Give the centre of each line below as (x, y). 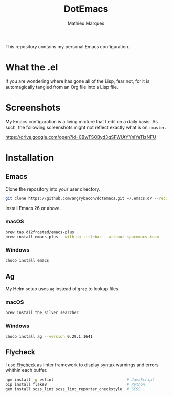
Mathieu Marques (86, 23)
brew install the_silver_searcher (42, 313)
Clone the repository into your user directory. (53, 189)
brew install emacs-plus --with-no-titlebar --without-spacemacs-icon (82, 237)
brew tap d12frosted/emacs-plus (40, 232)
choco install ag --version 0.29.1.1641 (49, 337)
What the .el (32, 67)
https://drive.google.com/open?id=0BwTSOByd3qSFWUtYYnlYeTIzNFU (81, 137)
